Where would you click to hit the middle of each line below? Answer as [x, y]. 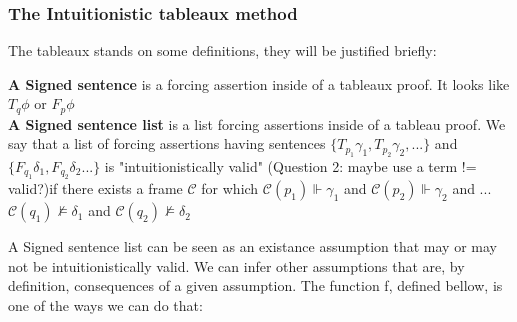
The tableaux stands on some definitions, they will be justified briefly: [222, 50]
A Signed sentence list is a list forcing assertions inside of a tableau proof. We [257, 123]
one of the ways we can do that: [105, 305]
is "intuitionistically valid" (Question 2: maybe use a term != [290, 165]
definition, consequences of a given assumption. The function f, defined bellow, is [255, 285]
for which [230, 188]
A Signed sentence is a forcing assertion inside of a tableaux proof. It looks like [259, 83]
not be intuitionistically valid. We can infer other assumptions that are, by [236, 265]
